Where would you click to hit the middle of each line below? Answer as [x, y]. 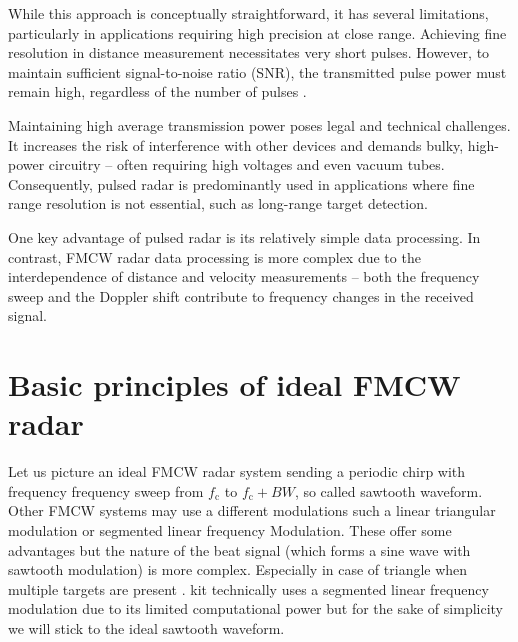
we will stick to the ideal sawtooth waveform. [146, 627]
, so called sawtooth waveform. [388, 490]
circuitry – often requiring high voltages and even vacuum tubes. [246, 164]
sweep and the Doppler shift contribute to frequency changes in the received [241, 295]
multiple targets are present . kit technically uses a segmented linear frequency [248, 588]
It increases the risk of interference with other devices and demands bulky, [236, 144]
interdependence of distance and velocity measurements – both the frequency [244, 276]
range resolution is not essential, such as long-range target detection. [218, 203]
